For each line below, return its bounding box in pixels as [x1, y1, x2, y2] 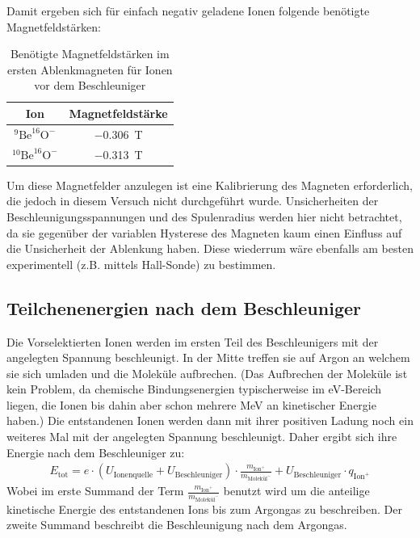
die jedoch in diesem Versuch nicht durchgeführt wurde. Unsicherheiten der [6, 192, 379, 209]
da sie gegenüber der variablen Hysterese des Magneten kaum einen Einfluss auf [6, 224, 402, 241]
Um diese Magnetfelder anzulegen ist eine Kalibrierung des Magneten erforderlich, [6, 176, 413, 193]
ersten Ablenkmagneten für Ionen [6, 61, 173, 78]
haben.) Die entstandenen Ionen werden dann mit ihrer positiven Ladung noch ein [6, 412, 414, 429]
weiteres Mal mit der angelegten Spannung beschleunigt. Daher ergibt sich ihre [6, 428, 397, 445]
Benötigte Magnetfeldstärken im [10, 45, 170, 62]
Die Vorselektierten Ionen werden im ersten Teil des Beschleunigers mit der [6, 333, 379, 350]
